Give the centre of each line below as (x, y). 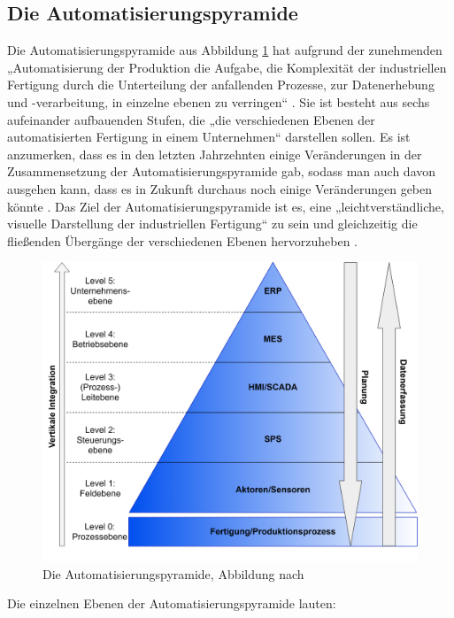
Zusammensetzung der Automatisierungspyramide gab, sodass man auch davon (222, 171)
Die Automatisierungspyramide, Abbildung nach (173, 573)
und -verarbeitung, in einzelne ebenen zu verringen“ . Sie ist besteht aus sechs (219, 101)
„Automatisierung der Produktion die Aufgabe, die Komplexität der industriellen (227, 67)
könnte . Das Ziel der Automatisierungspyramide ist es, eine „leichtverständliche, (226, 206)
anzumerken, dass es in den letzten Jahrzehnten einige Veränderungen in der (215, 154)
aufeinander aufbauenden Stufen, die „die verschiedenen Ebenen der (191, 119)
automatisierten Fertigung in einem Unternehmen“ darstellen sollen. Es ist (209, 137)
